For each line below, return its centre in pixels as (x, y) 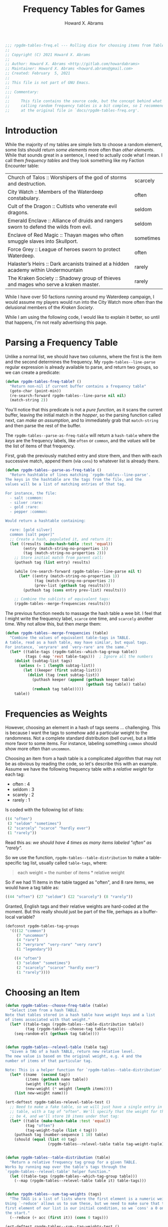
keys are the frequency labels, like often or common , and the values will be (80, 441)
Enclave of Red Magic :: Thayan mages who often (66, 235)
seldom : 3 (23, 790)
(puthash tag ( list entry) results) (52, 562)
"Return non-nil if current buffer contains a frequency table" (78, 386)
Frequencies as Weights (56, 714)
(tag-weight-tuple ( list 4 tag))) (61, 1130)
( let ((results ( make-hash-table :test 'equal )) (61, 544)
